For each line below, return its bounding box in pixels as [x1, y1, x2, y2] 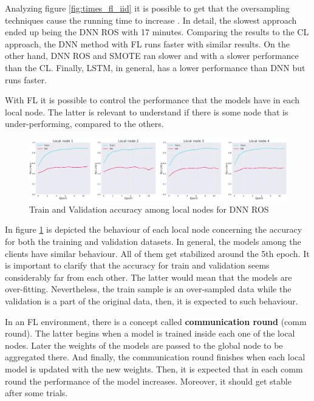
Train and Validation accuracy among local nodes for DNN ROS [29, 202, 269, 215]
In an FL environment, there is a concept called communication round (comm [5, 315, 307, 327]
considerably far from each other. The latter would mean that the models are [5, 270, 292, 283]
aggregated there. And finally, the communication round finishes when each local [5, 351, 305, 363]
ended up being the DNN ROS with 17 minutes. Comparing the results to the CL [5, 26, 309, 38]
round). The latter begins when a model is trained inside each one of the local [5, 327, 295, 340]
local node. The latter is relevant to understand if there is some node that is [5, 105, 288, 118]
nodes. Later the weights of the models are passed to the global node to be [5, 338, 283, 351]
